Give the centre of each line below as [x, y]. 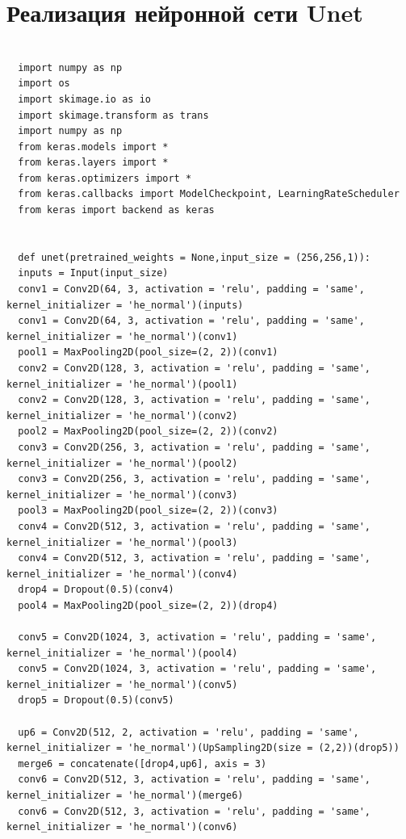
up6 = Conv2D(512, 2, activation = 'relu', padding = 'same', [188, 732]
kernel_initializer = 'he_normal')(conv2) [122, 415]
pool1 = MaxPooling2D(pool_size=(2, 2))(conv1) [148, 352]
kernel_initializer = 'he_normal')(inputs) [125, 305]
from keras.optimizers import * [105, 178]
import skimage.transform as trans [113, 115]
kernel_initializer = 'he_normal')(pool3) [122, 542]
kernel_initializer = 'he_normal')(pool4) [122, 653]
